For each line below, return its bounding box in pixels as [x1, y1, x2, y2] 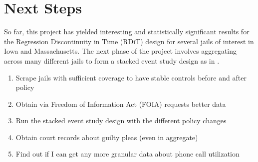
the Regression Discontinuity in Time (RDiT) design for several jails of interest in [4, 36, 254, 46]
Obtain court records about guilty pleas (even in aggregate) [15, 132, 198, 142]
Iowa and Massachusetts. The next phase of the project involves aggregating [4, 46, 237, 56]
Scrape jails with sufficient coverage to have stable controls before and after [15, 72, 247, 82]
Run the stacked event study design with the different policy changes [15, 115, 227, 126]
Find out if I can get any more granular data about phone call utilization [15, 149, 240, 159]
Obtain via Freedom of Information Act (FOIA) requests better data [15, 98, 226, 109]
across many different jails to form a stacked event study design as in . [4, 55, 220, 66]
